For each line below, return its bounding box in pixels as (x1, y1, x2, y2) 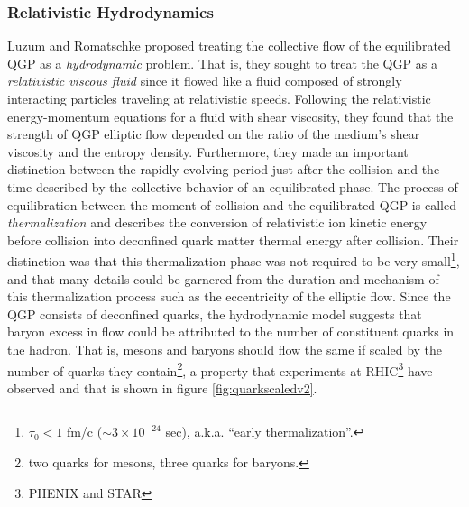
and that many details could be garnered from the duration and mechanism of (7, 269, 439, 288)
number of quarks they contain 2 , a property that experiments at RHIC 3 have (7, 358, 433, 380)
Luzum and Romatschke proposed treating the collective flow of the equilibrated (7, 36, 451, 55)
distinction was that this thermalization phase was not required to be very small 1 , (7, 249, 460, 270)
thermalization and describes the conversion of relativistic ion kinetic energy (7, 213, 428, 232)
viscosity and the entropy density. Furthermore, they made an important (7, 142, 409, 161)
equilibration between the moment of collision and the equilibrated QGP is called (7, 195, 456, 214)
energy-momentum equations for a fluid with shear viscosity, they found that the (7, 106, 454, 125)
